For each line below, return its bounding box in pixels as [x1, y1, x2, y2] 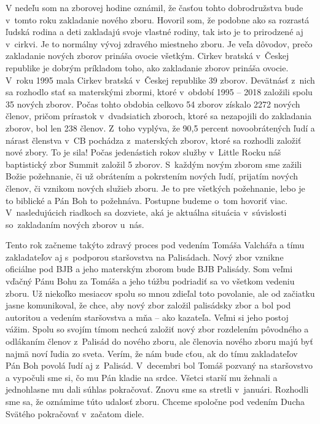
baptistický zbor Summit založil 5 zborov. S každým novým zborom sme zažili [6, 157, 302, 170]
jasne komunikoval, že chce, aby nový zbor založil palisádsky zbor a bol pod [6, 299, 291, 312]
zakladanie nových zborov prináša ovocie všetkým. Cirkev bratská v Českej [6, 49, 289, 62]
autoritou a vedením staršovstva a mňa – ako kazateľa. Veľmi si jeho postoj [6, 310, 289, 323]
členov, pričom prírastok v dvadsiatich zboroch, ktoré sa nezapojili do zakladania [6, 109, 312, 122]
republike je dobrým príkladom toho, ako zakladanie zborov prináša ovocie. [6, 61, 289, 74]
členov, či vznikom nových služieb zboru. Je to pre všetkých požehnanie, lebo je [6, 181, 305, 194]
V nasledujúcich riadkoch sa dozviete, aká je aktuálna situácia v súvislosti [6, 206, 287, 219]
